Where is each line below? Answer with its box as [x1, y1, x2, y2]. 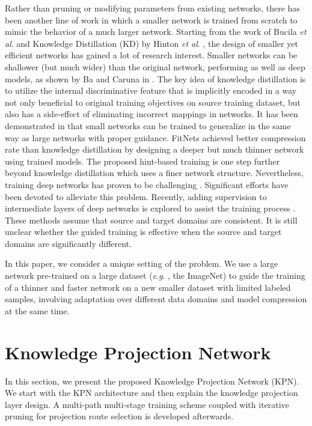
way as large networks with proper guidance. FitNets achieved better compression [5, 131, 306, 144]
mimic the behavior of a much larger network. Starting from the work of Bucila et [5, 25, 307, 38]
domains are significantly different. [5, 237, 132, 249]
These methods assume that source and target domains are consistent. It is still [5, 213, 298, 226]
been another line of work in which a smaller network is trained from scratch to [5, 13, 298, 26]
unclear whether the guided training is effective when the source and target [5, 225, 282, 238]
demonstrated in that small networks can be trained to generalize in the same [5, 119, 291, 132]
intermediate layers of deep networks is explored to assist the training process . [5, 202, 296, 215]
